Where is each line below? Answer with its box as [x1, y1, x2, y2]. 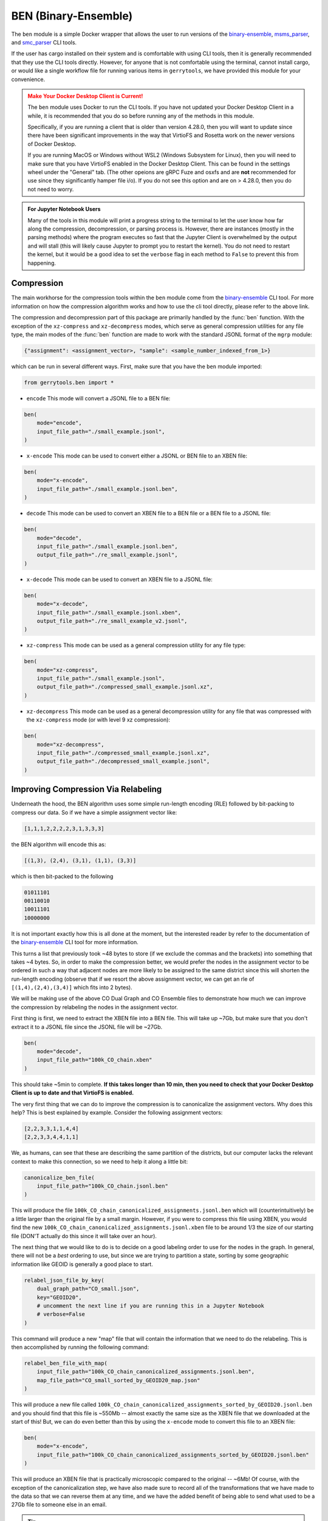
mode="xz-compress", [36, 666, 98, 673]
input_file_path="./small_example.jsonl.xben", [36, 609, 182, 616]
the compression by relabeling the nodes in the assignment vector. [11, 1003, 179, 1011]
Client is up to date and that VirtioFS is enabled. [11, 1089, 134, 1096]
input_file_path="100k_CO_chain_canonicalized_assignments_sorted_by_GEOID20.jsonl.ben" [36, 1451, 309, 1458]
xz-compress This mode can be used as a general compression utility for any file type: [26, 642, 246, 649]
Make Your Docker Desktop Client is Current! [27, 92, 143, 100]
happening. [27, 259, 56, 266]
